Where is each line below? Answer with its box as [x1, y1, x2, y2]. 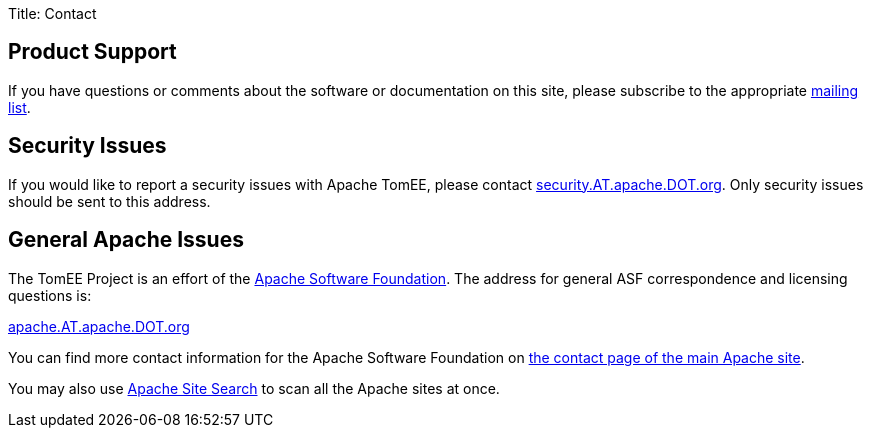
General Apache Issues [8, 227, 244, 253]
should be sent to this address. [8, 192, 211, 210]
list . [8, 98, 31, 116]
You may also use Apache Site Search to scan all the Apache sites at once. [8, 379, 500, 397]
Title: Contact [8, 5, 97, 22]
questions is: [8, 286, 92, 304]
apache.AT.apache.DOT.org [8, 317, 190, 335]
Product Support [8, 39, 177, 65]
